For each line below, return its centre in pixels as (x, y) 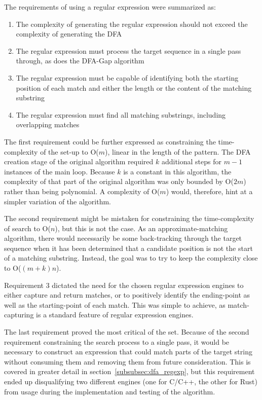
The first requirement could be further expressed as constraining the (110, 141)
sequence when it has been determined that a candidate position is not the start (128, 248)
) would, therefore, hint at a (209, 191)
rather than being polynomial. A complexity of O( (82, 191)
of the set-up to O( (69, 151)
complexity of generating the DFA (69, 34)
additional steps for (191, 161)
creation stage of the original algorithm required (79, 161)
